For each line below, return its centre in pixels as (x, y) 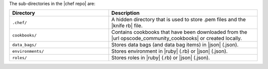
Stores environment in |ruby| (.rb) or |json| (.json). (169, 51)
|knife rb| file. (127, 26)
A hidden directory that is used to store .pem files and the (179, 20)
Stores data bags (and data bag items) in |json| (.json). (175, 45)
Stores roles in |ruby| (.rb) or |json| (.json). (161, 58)
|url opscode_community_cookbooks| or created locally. (177, 38)
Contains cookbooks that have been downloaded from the (179, 32)
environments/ (28, 51)
